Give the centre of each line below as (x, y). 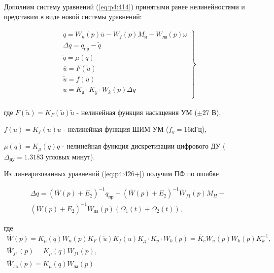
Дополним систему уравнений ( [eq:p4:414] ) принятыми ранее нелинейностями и (124, 6)
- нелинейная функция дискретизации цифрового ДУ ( (144, 146)
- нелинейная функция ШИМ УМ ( (116, 129)
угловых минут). (70, 156)
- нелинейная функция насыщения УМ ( (137, 112)
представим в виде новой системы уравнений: (73, 16)
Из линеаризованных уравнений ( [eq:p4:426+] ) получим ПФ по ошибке (111, 174)
